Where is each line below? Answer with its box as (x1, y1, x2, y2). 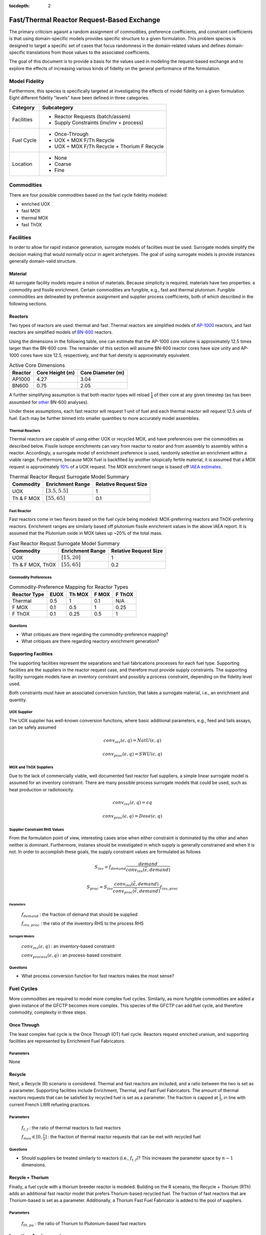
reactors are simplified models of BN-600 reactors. (9, 329, 113, 335)
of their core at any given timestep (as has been (154, 392, 251, 398)
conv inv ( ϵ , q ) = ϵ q (112, 799, 152, 806)
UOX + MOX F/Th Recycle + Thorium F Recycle (54, 143, 164, 150)
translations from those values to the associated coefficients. (26, 49, 150, 55)
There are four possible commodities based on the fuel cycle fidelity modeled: (9, 192, 168, 198)
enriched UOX (21, 201, 50, 207)
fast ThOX (21, 222, 42, 228)
